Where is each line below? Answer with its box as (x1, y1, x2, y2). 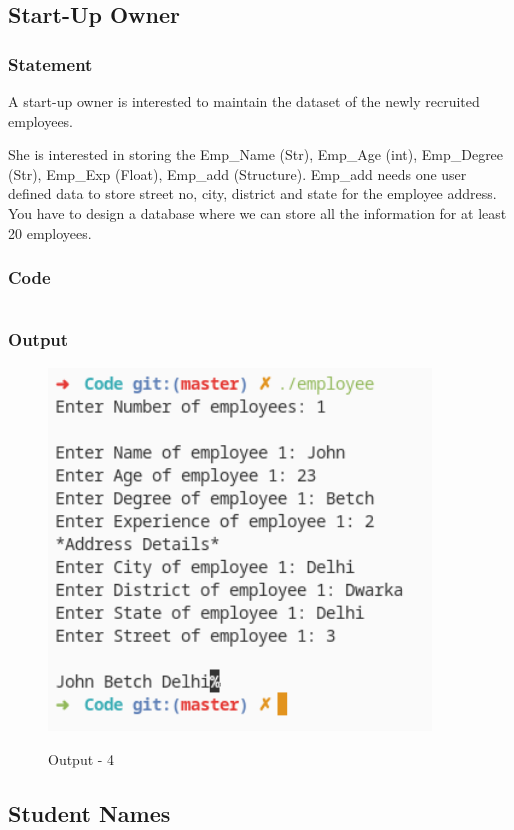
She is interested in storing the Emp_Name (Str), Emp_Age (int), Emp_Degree (8, 144, 504, 165)
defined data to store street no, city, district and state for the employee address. (8, 183, 497, 204)
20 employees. (8, 222, 92, 243)
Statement (8, 51, 93, 76)
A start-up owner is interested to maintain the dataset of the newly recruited (8, 91, 480, 111)
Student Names (8, 797, 171, 828)
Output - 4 (48, 748, 115, 769)
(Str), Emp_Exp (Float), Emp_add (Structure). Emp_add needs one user (8, 163, 467, 184)
